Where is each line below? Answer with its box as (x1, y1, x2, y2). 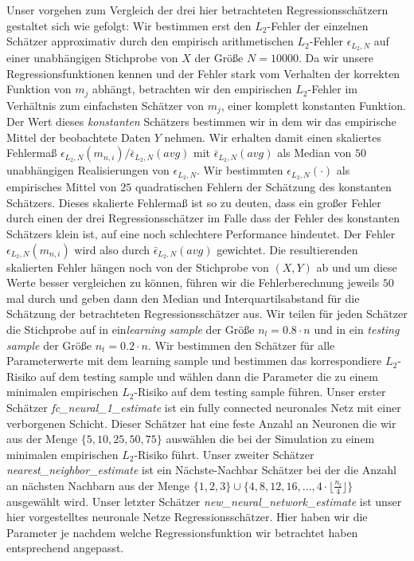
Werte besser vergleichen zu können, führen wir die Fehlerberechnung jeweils (6, 274, 380, 291)
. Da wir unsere (298, 49, 373, 66)
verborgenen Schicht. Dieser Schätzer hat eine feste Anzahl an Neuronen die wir (6, 414, 396, 431)
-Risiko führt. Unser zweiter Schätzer (134, 445, 314, 462)
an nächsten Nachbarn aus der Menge (6, 477, 190, 493)
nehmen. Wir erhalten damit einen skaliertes (164, 128, 382, 145)
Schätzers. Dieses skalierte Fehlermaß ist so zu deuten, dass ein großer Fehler (6, 194, 381, 210)
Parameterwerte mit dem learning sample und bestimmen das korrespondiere (6, 352, 382, 369)
